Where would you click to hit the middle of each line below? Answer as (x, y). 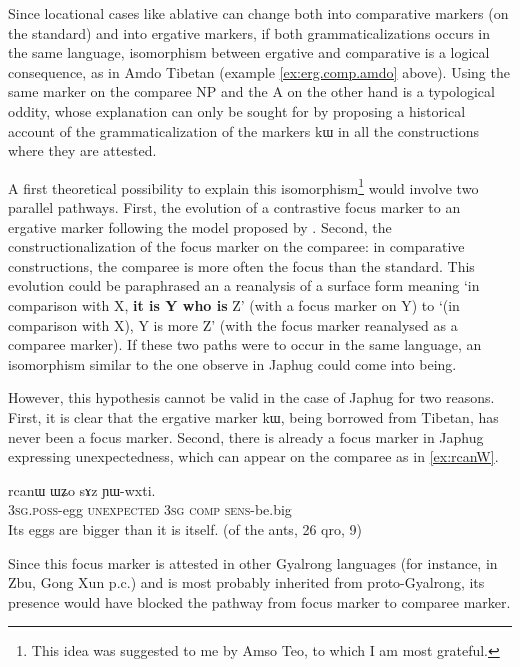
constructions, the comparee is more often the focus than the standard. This (241, 265)
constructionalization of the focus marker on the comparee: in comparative (236, 246)
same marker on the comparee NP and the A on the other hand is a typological (251, 91)
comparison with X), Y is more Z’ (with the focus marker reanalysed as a (233, 324)
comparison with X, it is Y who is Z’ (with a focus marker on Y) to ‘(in (234, 304)
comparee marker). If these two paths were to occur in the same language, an (245, 344)
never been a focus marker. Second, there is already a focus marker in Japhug (246, 436)
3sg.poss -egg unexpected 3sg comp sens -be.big (150, 509)
